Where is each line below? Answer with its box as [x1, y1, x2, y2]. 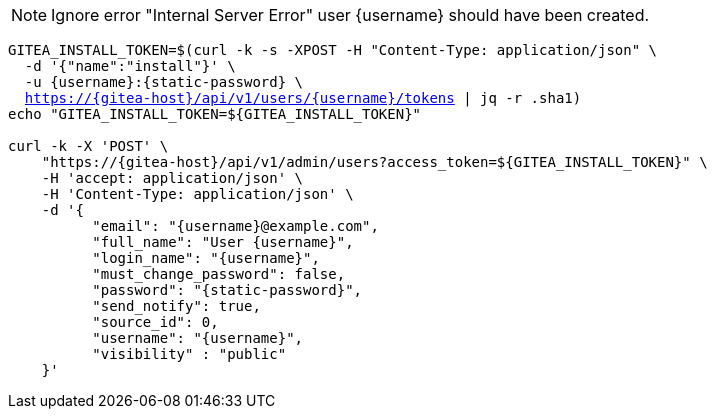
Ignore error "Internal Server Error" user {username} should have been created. [51, 5, 650, 25]
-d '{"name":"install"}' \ [24, 58, 236, 74]
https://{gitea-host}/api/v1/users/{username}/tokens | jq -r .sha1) [24, 90, 582, 106]
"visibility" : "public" [92, 346, 287, 362]
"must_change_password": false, [92, 266, 346, 282]
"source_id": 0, [92, 314, 219, 330]
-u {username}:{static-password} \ [24, 74, 304, 90]
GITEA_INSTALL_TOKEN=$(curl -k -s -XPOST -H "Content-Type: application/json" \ [8, 42, 658, 58]
